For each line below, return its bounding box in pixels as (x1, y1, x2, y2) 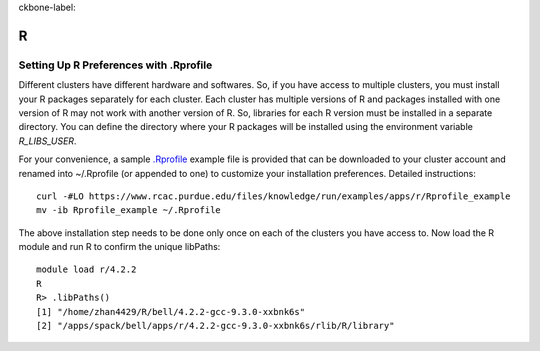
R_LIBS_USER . (18, 135, 77, 147)
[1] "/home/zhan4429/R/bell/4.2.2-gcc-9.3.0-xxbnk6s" (36, 306, 305, 317)
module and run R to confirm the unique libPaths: (18, 241, 221, 253)
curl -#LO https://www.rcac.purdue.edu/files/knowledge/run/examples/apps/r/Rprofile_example (36, 190, 511, 202)
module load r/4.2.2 (36, 264, 137, 275)
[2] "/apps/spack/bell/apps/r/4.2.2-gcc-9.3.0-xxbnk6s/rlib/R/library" (36, 320, 395, 332)
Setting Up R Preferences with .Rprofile (18, 58, 213, 72)
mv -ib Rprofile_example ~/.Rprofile (36, 205, 222, 216)
